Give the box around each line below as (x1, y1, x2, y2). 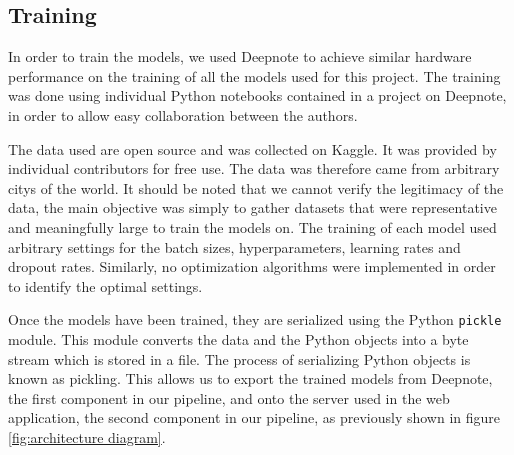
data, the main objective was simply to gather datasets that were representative (8, 197, 497, 218)
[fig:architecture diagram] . (8, 426, 166, 447)
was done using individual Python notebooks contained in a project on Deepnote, (8, 85, 507, 106)
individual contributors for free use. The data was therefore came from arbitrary (8, 158, 500, 179)
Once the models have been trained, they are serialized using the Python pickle (8, 309, 502, 330)
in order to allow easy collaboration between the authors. (8, 104, 358, 125)
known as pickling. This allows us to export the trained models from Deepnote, (8, 368, 493, 389)
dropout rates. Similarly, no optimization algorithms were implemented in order (8, 256, 496, 277)
